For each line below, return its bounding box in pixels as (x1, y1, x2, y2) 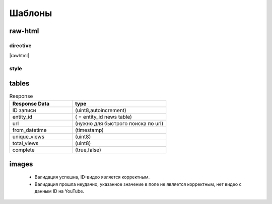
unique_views (12, 133, 45, 140)
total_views (12, 140, 39, 147)
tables (9, 79, 30, 87)
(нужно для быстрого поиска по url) (75, 120, 164, 127)
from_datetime (12, 127, 47, 134)
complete (12, 146, 35, 153)
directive (9, 42, 32, 49)
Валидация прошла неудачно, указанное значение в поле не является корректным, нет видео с (34, 181, 242, 187)
